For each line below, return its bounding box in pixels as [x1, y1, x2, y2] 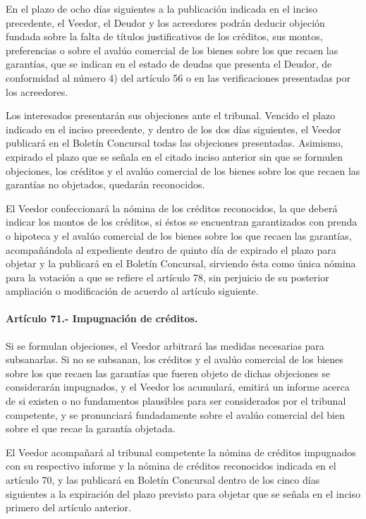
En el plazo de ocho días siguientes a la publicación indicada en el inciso [6, 1, 317, 16]
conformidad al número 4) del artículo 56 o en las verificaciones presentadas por [6, 70, 350, 85]
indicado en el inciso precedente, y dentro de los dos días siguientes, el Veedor [6, 121, 341, 136]
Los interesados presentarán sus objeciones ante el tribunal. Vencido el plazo [6, 108, 336, 123]
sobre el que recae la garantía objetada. [6, 421, 176, 436]
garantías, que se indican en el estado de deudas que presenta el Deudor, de [6, 56, 332, 71]
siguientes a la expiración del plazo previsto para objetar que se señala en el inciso [6, 486, 361, 501]
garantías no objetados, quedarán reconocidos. [6, 177, 205, 192]
